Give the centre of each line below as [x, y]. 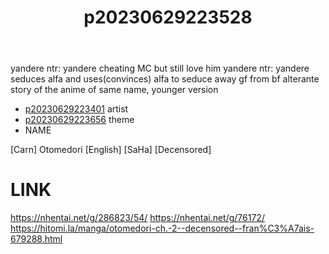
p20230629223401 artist [76, 109]
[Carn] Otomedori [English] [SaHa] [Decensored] [111, 150]
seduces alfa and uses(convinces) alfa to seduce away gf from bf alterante [165, 79]
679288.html [36, 239]
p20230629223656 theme [79, 120]
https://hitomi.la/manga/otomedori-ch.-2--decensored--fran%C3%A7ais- [162, 228]
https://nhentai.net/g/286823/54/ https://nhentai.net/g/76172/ [137, 218]
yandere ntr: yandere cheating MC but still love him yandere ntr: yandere [160, 68]
